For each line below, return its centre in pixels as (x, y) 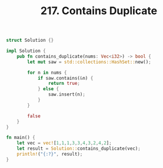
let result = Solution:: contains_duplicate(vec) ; (79, 149)
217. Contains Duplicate (99, 11)
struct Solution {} (30, 40)
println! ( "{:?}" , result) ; (50, 154)
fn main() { (21, 138)
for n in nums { (47, 73)
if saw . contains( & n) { (65, 78)
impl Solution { (26, 51)
